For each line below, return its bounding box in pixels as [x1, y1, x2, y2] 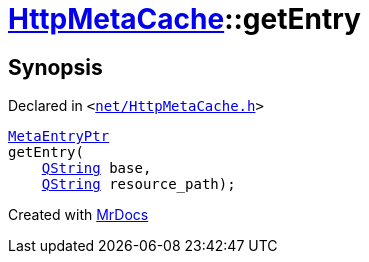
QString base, [41, 160, 152, 177]
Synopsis [8, 54, 103, 80]
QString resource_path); [41, 176, 236, 193]
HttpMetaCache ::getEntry [8, 2, 361, 36]
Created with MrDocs [8, 206, 149, 224]
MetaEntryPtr [8, 128, 110, 145]
